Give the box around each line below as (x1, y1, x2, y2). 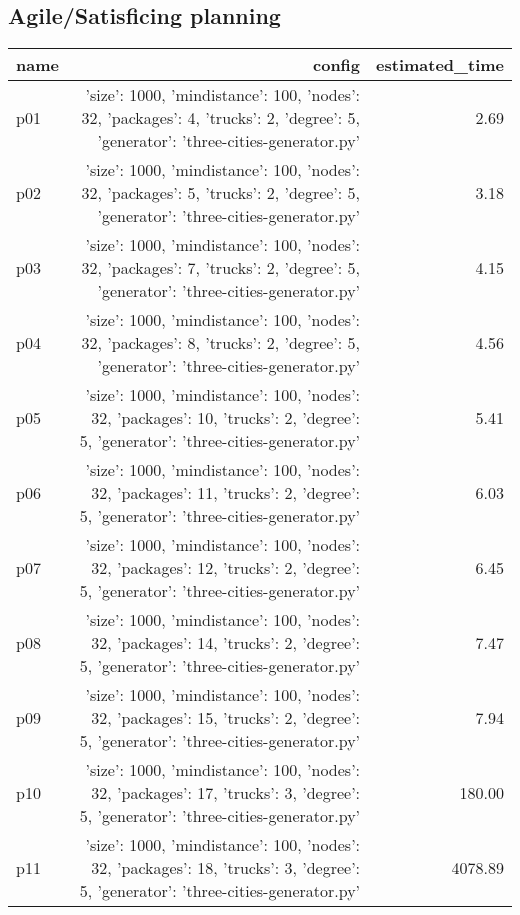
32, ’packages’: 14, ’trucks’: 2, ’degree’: (91, 631, 361, 655)
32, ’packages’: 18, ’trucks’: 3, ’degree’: (91, 856, 361, 880)
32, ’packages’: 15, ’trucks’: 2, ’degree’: (91, 706, 361, 730)
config (313, 53, 361, 77)
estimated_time (376, 53, 504, 77)
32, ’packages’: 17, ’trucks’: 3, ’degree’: (91, 781, 361, 805)
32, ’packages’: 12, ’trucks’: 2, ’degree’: (91, 556, 361, 580)
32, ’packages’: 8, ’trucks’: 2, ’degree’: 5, (81, 331, 361, 355)
